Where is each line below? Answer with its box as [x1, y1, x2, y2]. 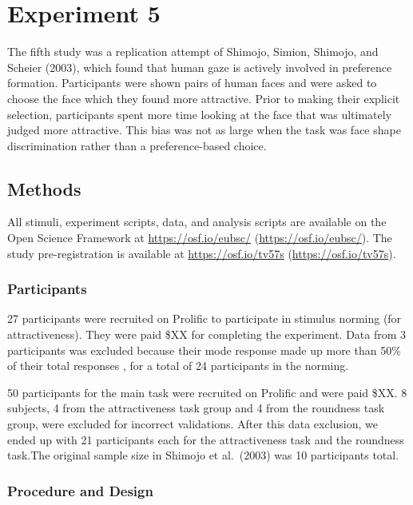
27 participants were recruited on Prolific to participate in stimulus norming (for [7, 310, 402, 327]
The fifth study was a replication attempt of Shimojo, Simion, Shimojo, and [7, 43, 379, 60]
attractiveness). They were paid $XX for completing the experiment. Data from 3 [7, 326, 407, 343]
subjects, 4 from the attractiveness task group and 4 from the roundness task [7, 400, 385, 416]
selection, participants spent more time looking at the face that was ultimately [7, 105, 392, 122]
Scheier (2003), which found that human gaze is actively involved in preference [7, 58, 392, 75]
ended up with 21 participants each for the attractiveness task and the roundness [7, 431, 404, 447]
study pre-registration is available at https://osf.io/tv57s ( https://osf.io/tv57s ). [7, 245, 396, 261]
